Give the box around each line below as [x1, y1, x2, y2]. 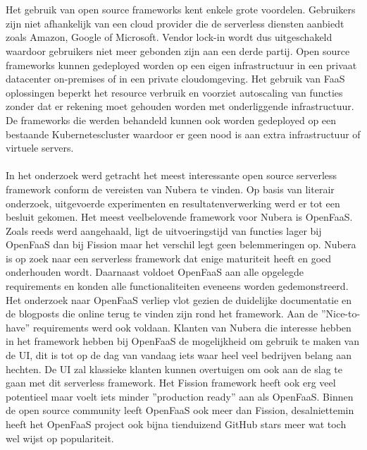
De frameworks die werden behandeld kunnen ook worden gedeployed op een [6, 112, 337, 127]
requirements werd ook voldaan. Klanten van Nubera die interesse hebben [32, 320, 352, 334]
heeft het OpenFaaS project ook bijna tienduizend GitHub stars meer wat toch [6, 417, 347, 431]
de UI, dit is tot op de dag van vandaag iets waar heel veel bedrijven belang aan [6, 348, 352, 363]
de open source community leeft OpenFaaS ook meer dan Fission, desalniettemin [6, 403, 354, 418]
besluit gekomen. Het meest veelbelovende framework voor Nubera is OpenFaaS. [6, 209, 353, 224]
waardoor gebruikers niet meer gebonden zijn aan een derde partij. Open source [6, 43, 350, 58]
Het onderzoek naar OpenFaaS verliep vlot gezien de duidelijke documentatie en [6, 292, 352, 307]
